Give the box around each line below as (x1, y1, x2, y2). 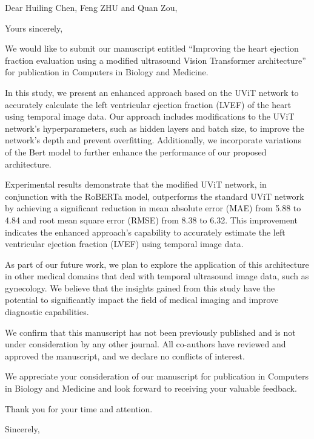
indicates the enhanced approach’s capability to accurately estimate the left (5, 225, 286, 238)
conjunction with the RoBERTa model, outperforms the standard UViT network (5, 189, 304, 202)
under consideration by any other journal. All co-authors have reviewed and (5, 338, 286, 350)
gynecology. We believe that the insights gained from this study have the (5, 281, 275, 294)
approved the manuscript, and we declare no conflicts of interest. (5, 349, 245, 362)
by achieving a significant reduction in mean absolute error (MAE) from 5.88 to (5, 202, 301, 214)
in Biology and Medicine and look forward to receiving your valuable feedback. (5, 382, 297, 395)
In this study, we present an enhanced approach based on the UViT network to (5, 86, 299, 98)
